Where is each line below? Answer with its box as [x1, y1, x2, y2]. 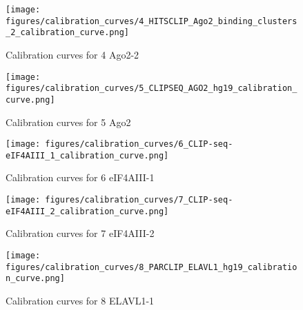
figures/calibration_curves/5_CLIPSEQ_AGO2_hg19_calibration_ [6, 83, 297, 94]
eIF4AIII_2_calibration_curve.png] [6, 206, 169, 216]
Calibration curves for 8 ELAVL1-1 [6, 293, 155, 307]
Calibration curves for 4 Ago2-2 [6, 47, 139, 61]
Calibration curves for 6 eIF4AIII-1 [6, 170, 155, 185]
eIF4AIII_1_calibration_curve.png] [6, 150, 169, 161]
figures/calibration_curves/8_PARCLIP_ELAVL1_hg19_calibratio [6, 262, 297, 272]
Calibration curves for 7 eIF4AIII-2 [6, 226, 155, 240]
